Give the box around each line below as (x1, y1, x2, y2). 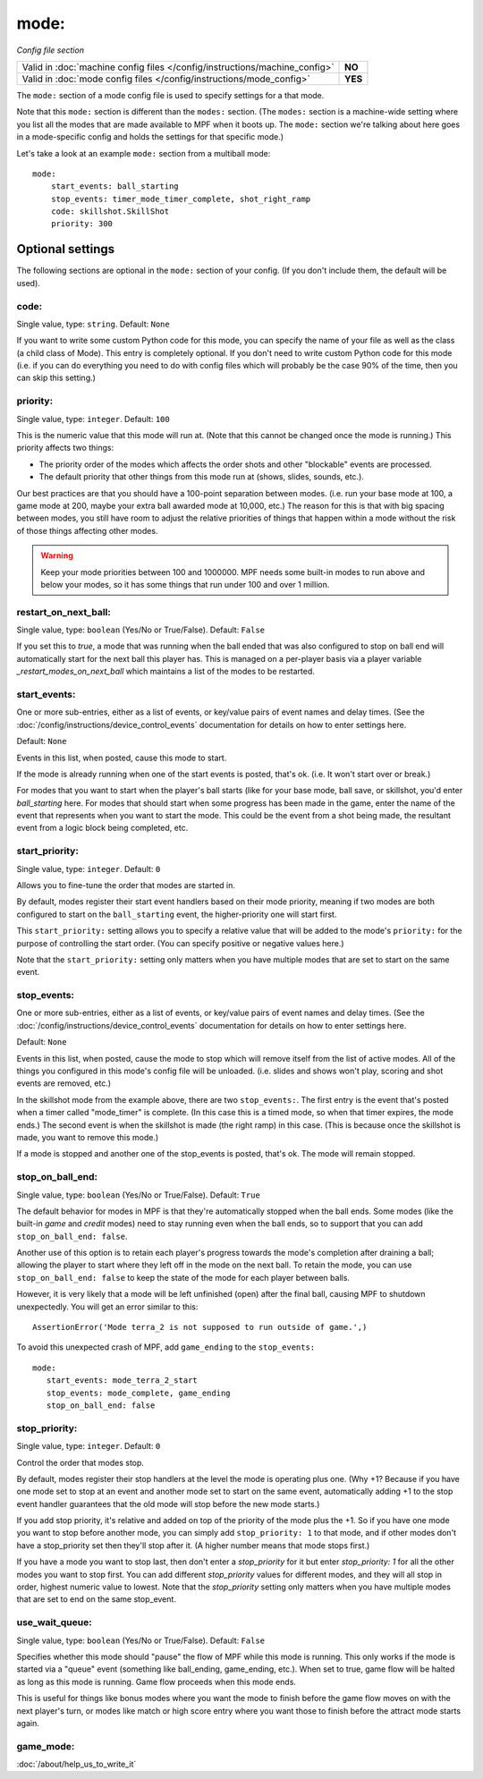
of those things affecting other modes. (16, 525, 158, 536)
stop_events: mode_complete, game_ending (46, 1387, 232, 1398)
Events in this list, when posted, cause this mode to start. (16, 752, 227, 763)
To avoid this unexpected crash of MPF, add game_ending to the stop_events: (16, 1342, 316, 1352)
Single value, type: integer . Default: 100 (16, 413, 170, 424)
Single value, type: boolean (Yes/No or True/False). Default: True (16, 1190, 261, 1200)
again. (16, 1717, 40, 1728)
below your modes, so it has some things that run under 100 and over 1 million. (40, 579, 330, 589)
